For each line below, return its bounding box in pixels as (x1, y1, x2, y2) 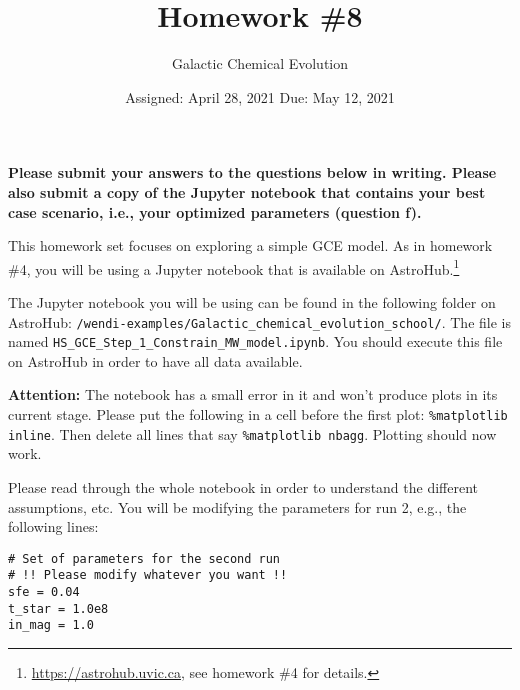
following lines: (8, 516, 99, 537)
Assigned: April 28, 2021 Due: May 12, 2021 (125, 86, 395, 107)
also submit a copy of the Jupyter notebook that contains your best (8, 181, 486, 202)
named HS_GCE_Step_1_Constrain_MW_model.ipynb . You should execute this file (8, 331, 503, 352)
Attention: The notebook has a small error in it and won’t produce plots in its (8, 384, 498, 405)
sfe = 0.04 (8, 585, 80, 600)
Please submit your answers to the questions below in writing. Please (8, 162, 497, 183)
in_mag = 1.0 (8, 618, 94, 633)
